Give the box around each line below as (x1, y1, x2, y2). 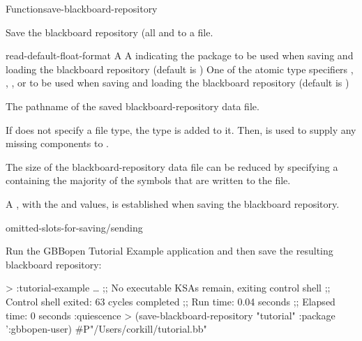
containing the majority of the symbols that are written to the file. (6, 173, 291, 188)
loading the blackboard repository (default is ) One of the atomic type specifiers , (6, 61, 354, 76)
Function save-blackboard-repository (6, 1, 158, 15)
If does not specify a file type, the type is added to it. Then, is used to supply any (6, 122, 356, 137)
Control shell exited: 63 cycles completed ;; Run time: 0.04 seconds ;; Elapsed (6, 294, 335, 308)
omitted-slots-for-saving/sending (6, 220, 143, 234)
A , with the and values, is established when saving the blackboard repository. (6, 196, 340, 211)
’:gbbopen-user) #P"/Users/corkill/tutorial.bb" (6, 321, 207, 336)
